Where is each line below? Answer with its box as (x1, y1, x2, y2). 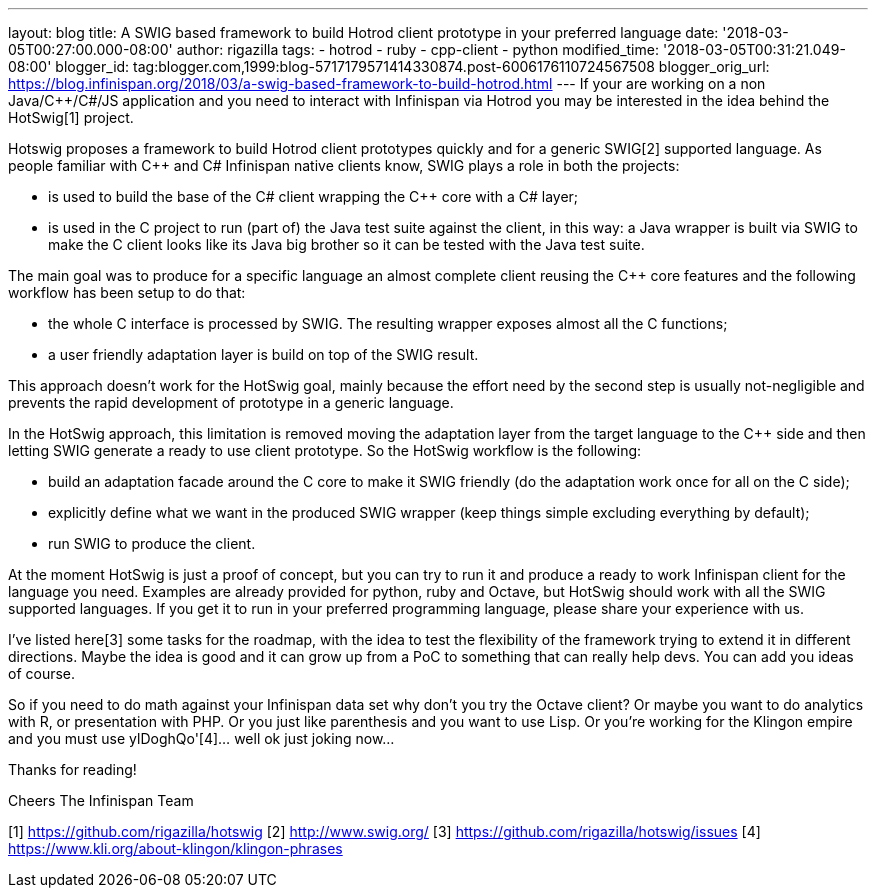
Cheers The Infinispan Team (8, 792, 194, 809)
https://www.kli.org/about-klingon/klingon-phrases (8, 840, 343, 857)
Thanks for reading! (8, 761, 137, 778)
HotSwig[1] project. (8, 109, 134, 126)
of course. (8, 665, 76, 682)
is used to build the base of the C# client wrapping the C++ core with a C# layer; (48, 188, 579, 205)
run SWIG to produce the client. (48, 535, 256, 552)
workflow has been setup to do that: (8, 284, 246, 301)
